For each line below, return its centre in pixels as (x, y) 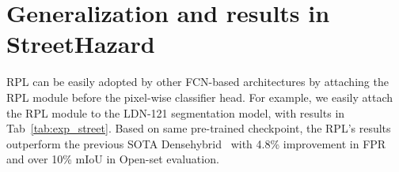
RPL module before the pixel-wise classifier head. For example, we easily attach (200, 97)
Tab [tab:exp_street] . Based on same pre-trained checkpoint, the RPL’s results (199, 128)
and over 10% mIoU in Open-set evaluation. (113, 159)
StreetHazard (81, 44)
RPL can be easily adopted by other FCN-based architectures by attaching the (198, 82)
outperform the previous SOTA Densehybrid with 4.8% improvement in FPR (196, 143)
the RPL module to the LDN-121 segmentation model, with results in (176, 112)
